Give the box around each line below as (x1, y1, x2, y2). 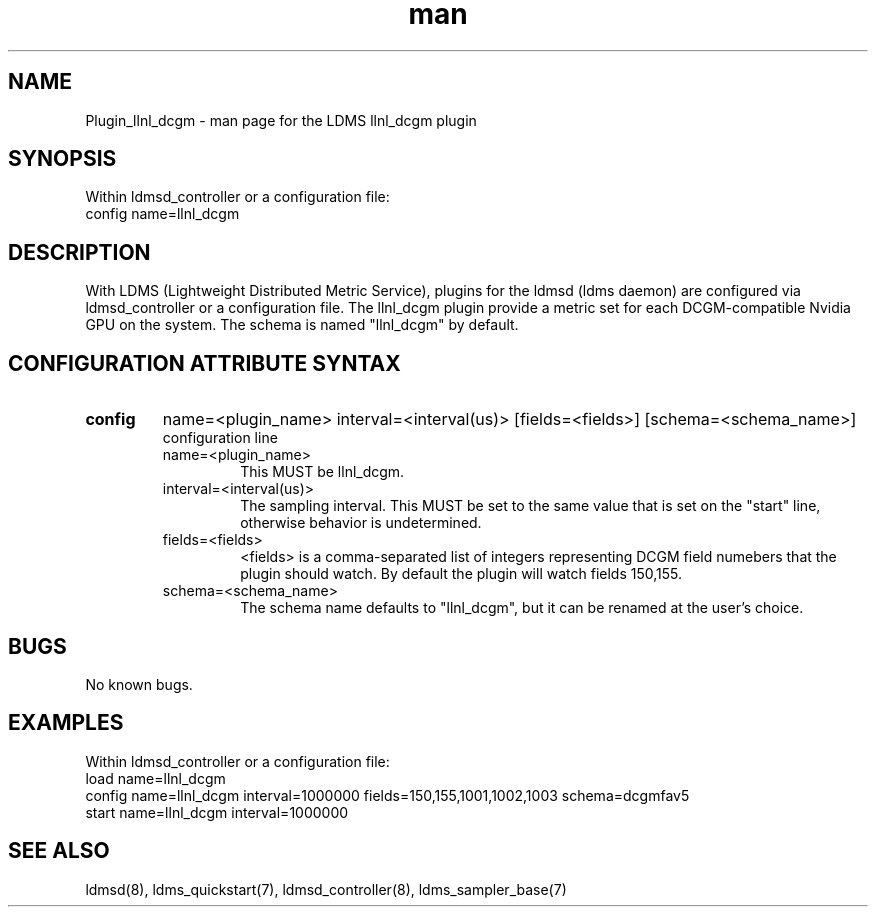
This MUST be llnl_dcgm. (240, 463, 405, 481)
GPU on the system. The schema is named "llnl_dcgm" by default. (85, 316, 519, 334)
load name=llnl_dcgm (85, 769, 226, 787)
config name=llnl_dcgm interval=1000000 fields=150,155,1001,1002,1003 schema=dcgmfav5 (85, 786, 690, 804)
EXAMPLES (8, 710, 124, 736)
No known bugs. (85, 675, 193, 693)
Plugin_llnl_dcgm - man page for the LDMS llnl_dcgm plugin (85, 111, 477, 129)
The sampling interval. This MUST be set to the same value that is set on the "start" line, (240, 497, 821, 515)
